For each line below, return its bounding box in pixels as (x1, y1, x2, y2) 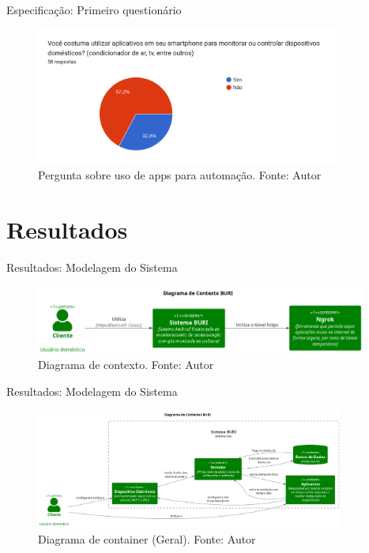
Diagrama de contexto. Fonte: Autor (38, 356, 214, 373)
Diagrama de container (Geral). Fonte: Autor (38, 530, 256, 547)
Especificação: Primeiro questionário (6, 2, 182, 17)
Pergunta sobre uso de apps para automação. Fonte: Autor (38, 167, 322, 183)
